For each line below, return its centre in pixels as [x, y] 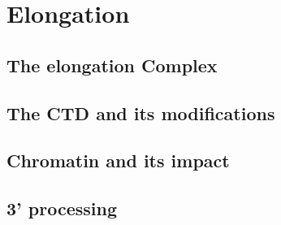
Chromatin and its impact [118, 160]
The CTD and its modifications [141, 112]
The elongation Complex [112, 65]
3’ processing [62, 208]
